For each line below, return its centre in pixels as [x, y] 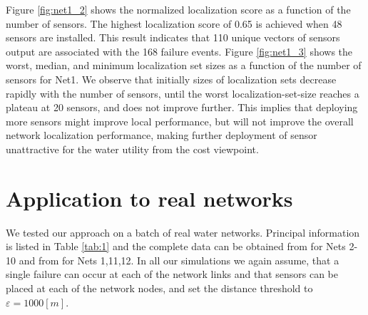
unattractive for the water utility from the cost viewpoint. [132, 149]
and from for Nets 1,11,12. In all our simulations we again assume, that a [179, 260]
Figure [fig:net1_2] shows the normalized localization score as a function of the [178, 9]
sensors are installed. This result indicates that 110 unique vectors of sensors [173, 37]
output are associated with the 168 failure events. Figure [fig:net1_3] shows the [179, 51]
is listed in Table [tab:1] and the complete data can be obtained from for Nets [176, 246]
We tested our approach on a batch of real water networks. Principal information [183, 232]
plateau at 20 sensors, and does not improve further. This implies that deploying [182, 107]
